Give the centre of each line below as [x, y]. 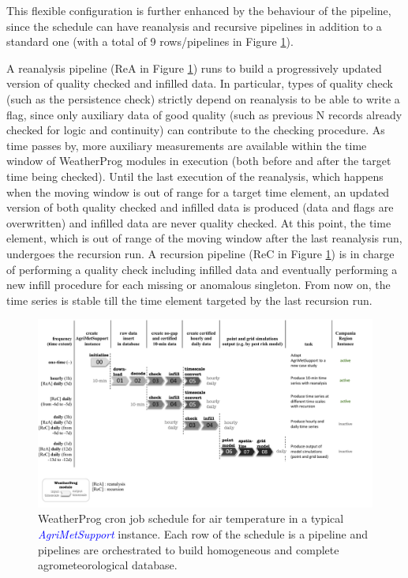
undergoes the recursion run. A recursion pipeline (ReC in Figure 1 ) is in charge [200, 253]
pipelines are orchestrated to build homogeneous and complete [189, 549]
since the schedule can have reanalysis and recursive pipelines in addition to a [194, 26]
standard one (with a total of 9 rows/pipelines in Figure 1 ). [150, 41]
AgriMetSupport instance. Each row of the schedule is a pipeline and [203, 533]
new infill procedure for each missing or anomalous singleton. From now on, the [198, 285]
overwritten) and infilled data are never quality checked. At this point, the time [199, 222]
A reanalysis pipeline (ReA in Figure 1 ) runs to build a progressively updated [194, 68]
